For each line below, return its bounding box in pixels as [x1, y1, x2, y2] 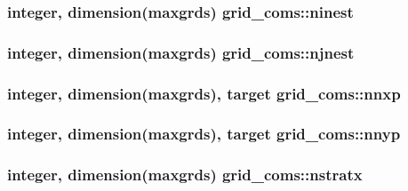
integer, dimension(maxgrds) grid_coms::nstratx [7, 163, 363, 186]
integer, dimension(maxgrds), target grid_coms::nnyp [7, 123, 401, 145]
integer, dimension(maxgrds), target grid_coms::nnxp [7, 82, 401, 104]
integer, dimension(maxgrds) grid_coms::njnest [7, 41, 355, 63]
